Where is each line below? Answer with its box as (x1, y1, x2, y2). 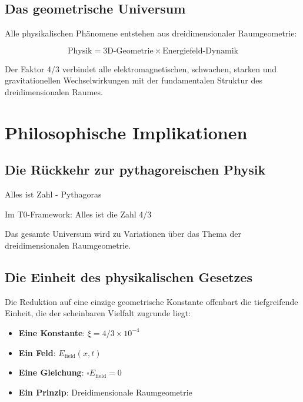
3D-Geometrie (103, 46, 154, 55)
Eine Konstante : (18, 326, 85, 339)
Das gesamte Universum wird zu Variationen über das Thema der (5, 227, 242, 240)
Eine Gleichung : (18, 366, 84, 378)
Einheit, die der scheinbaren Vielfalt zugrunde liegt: (5, 307, 191, 319)
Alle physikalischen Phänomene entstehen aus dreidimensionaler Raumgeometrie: (5, 27, 297, 39)
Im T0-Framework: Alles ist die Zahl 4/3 (5, 207, 152, 220)
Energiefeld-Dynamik (162, 46, 238, 55)
